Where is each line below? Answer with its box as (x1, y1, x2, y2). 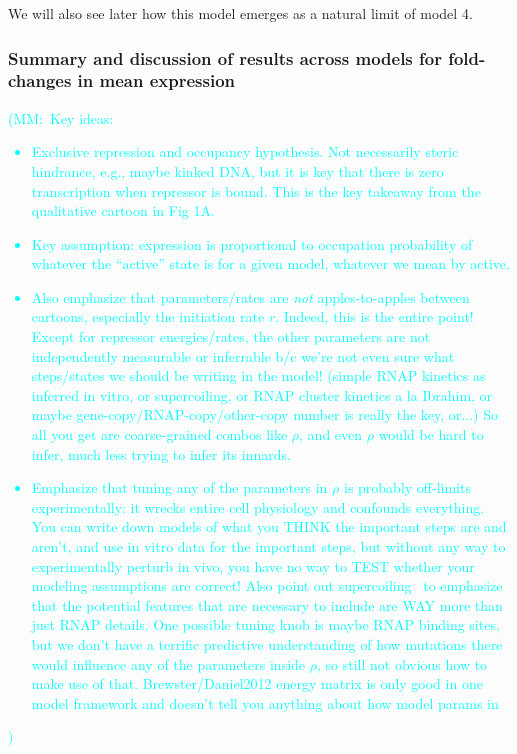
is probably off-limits (343, 477, 471, 498)
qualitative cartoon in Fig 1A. (31, 200, 215, 221)
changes (8, 68, 72, 93)
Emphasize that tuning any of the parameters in (31, 477, 328, 498)
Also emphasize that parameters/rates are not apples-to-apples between (31, 286, 470, 307)
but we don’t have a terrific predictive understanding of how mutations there (31, 633, 503, 654)
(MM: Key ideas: (8, 107, 114, 128)
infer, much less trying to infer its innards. (31, 443, 291, 464)
